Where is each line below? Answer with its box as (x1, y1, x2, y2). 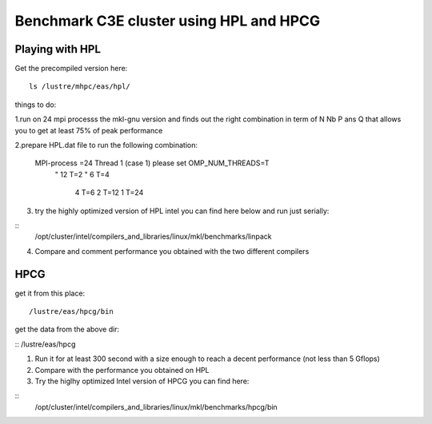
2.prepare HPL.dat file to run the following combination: (14, 141, 198, 150)
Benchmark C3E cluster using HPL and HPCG (14, 12, 321, 30)
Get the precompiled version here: (14, 64, 128, 73)
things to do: (14, 100, 57, 109)
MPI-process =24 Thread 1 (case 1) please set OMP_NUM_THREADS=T (34, 158, 270, 168)
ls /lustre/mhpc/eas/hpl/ (29, 82, 131, 91)
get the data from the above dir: (14, 324, 120, 335)
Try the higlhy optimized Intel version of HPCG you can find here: (34, 376, 250, 386)
